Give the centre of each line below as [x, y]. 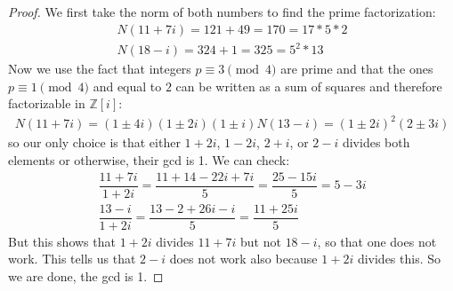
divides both [376, 142]
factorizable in [47, 103]
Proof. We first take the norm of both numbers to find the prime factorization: [222, 12]
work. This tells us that [72, 259]
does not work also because [243, 259]
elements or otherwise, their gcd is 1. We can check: [149, 160]
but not [261, 241]
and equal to [127, 86]
